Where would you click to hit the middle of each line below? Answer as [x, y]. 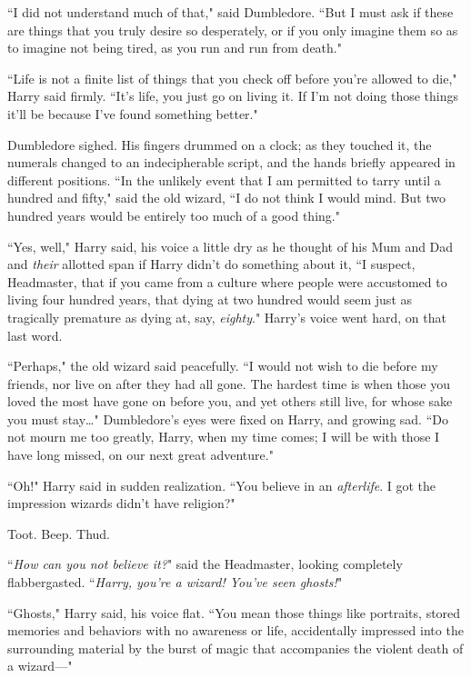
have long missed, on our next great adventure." [140, 455]
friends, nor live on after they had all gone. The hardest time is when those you [229, 383]
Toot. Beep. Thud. [59, 533]
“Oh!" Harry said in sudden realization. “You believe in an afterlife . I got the [222, 485]
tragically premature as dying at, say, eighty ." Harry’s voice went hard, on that [227, 317]
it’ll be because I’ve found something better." [133, 113]
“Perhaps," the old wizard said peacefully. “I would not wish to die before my [223, 366]
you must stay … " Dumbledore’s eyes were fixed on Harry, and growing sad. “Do [228, 419]
